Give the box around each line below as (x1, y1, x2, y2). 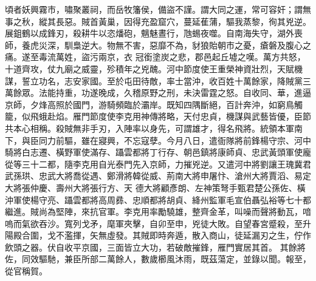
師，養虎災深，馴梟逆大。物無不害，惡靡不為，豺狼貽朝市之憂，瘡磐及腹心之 (5, 38, 311, 51)
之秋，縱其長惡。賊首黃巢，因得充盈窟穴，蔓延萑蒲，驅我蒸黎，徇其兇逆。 (13, 15, 311, 27)
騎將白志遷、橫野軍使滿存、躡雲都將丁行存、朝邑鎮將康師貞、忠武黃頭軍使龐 (5, 146, 311, 158)
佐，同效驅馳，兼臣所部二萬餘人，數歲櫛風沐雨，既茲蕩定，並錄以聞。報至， (5, 252, 311, 265)
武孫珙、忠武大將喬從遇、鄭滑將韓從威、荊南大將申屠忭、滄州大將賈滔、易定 (5, 169, 311, 182)
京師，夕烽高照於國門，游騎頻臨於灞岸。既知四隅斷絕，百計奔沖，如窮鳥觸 (5, 98, 303, 110)
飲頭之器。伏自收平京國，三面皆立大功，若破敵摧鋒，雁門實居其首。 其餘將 (5, 240, 306, 253)
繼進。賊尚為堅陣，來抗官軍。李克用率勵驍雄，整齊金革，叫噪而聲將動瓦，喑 (5, 205, 311, 218)
